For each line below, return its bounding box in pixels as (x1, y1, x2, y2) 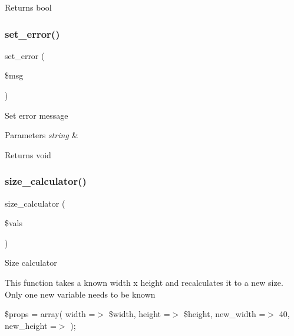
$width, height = (108, 308, 170, 320)
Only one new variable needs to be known (5, 288, 156, 300)
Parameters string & (5, 129, 78, 141)
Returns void (5, 148, 51, 161)
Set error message (5, 109, 68, 121)
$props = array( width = (5, 308, 95, 320)
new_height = (5, 319, 57, 331)
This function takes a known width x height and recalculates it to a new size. (5, 276, 283, 288)
